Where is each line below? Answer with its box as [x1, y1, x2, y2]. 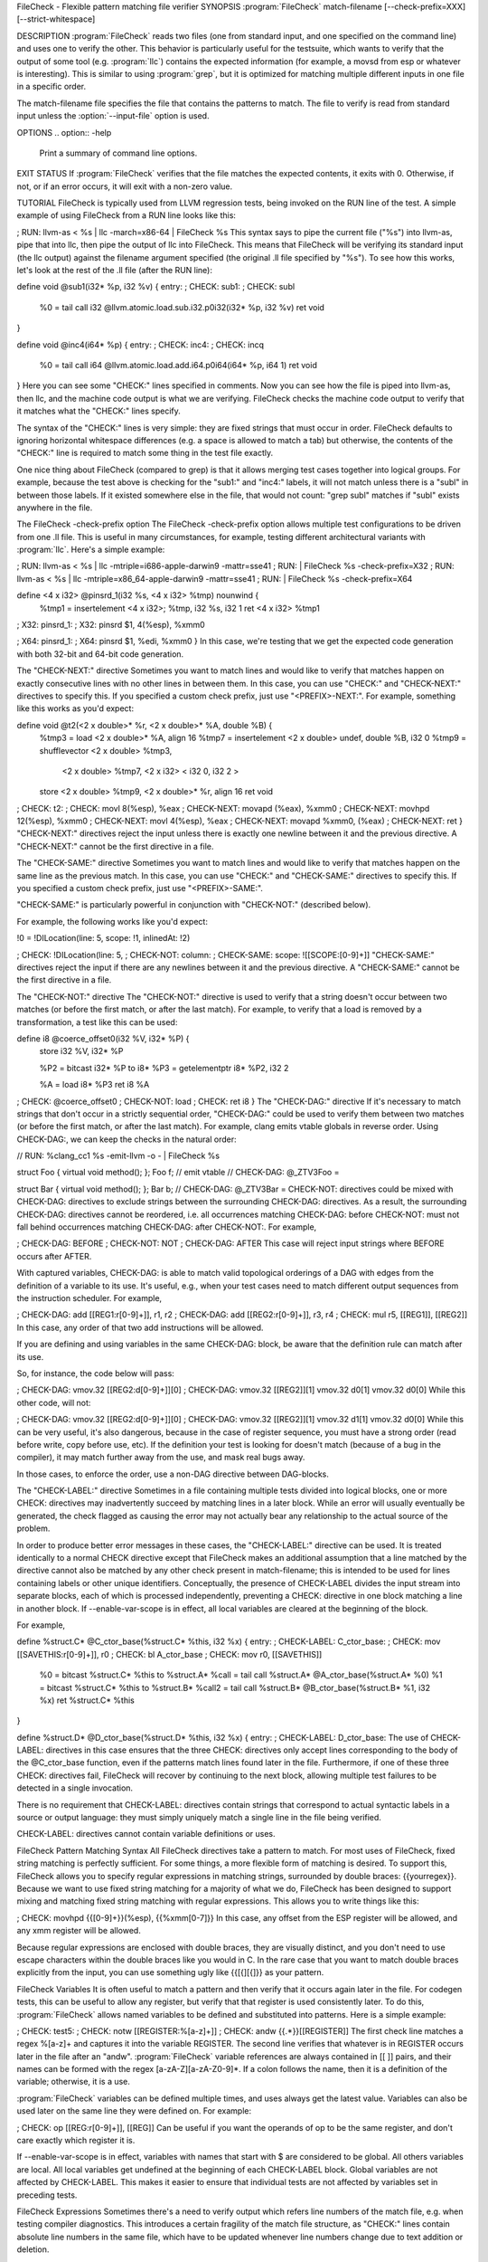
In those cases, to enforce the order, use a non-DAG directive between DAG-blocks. [16, 1468, 329, 1479]
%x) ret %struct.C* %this [39, 1695, 135, 1706]
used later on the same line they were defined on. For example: [16, 2105, 252, 2116]
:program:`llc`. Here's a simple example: [16, 544, 165, 556]
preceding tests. [16, 2190, 78, 2200]
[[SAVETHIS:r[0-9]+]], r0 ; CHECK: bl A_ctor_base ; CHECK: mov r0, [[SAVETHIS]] [16, 1649, 323, 1659]
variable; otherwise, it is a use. [16, 2077, 131, 2087]
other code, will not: [16, 1397, 91, 1408]
